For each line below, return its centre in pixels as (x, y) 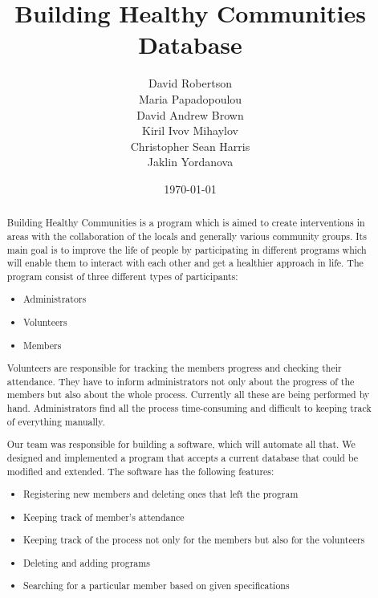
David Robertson (190, 83)
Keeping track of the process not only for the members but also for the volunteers (194, 540)
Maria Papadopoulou (190, 98)
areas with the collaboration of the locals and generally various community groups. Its (187, 236)
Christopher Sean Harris (190, 146)
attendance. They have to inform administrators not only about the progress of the (181, 381)
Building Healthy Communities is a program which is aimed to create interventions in (186, 223)
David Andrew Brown (190, 114)
